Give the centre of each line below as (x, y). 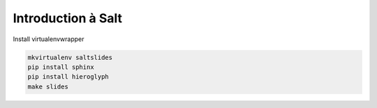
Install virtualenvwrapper (49, 39)
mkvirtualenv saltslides (70, 57)
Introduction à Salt (67, 18)
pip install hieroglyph (68, 77)
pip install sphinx (61, 67)
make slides (48, 86)
